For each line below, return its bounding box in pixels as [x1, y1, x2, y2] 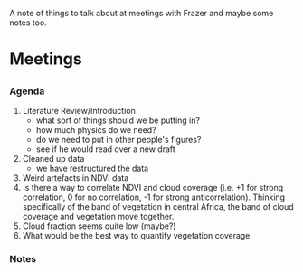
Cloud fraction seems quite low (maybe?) [22, 220, 176, 231]
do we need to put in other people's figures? [35, 134, 202, 145]
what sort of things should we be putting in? [35, 115, 201, 126]
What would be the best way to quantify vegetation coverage [22, 230, 251, 240]
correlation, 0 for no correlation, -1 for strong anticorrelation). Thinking [22, 192, 286, 202]
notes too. [9, 17, 47, 28]
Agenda [9, 85, 45, 98]
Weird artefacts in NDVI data [22, 172, 129, 183]
